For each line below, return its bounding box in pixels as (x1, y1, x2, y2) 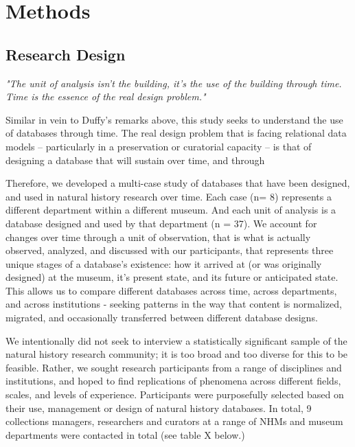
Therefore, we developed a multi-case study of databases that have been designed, (5, 176, 350, 190)
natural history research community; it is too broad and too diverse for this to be (5, 347, 348, 361)
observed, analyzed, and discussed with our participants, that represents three (5, 243, 334, 257)
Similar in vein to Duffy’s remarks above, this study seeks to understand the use (5, 112, 343, 126)
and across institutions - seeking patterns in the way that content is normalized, (5, 297, 342, 311)
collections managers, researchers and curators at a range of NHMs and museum (5, 414, 343, 428)
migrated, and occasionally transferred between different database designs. (5, 310, 318, 325)
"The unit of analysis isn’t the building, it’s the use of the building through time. (5, 76, 342, 90)
